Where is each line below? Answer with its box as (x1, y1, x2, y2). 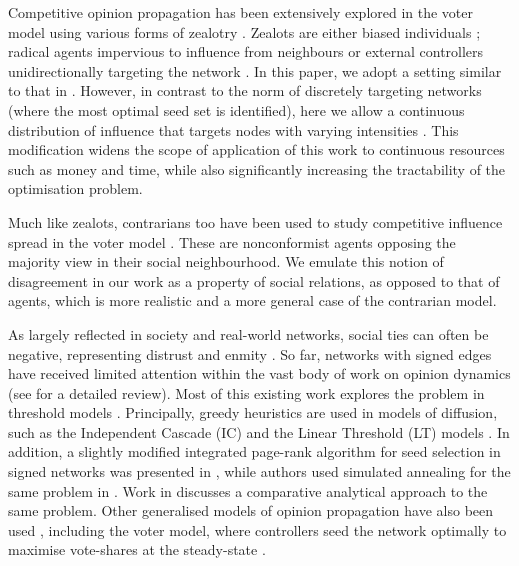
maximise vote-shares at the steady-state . (8, 539, 266, 560)
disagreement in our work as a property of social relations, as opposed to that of (8, 270, 500, 291)
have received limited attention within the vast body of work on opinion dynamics (8, 363, 511, 384)
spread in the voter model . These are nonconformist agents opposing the (8, 231, 456, 252)
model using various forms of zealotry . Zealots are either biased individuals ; (8, 21, 481, 42)
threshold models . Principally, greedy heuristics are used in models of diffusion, (8, 402, 498, 423)
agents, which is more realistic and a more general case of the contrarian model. (8, 290, 497, 311)
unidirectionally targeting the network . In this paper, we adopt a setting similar (8, 60, 502, 81)
